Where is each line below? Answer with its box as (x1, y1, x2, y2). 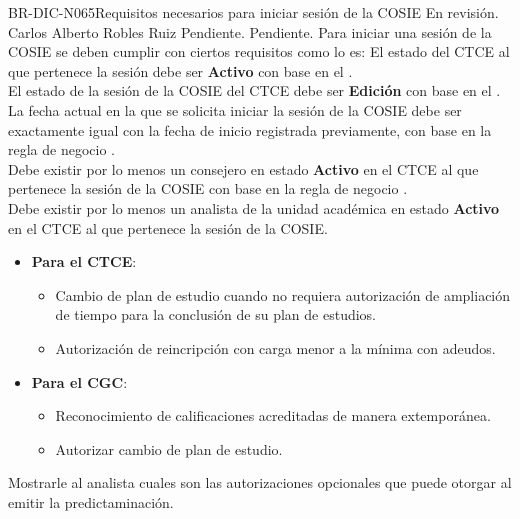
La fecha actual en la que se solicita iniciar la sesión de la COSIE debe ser (8, 99, 462, 120)
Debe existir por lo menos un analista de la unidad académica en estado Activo (8, 197, 500, 218)
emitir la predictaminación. (8, 491, 174, 512)
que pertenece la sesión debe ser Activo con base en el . (8, 60, 353, 81)
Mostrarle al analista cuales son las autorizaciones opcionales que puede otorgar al (8, 472, 512, 493)
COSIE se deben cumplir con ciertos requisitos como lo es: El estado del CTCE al (8, 41, 510, 62)
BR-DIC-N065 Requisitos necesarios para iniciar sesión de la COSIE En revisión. (8, 2, 499, 22)
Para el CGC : (31, 371, 128, 392)
